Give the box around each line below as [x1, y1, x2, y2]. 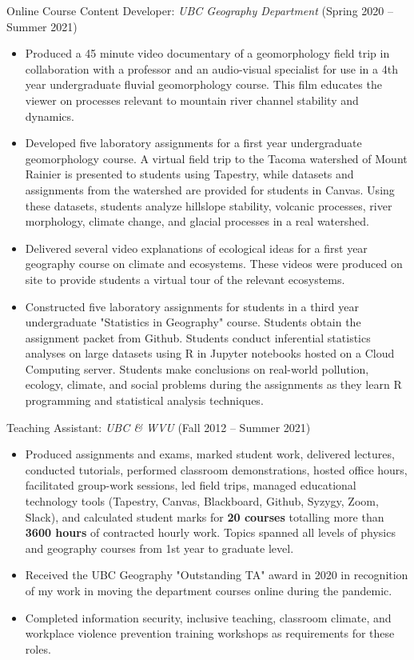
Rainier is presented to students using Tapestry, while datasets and [25, 166, 354, 182]
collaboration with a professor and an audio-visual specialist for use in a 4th [25, 60, 398, 77]
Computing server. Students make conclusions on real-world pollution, [25, 360, 369, 377]
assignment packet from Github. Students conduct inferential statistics [25, 329, 371, 346]
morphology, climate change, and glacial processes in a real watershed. [25, 213, 369, 230]
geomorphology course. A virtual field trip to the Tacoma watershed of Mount [25, 150, 408, 166]
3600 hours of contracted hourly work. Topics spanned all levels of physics [25, 524, 396, 541]
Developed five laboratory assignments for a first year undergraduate [25, 134, 362, 151]
